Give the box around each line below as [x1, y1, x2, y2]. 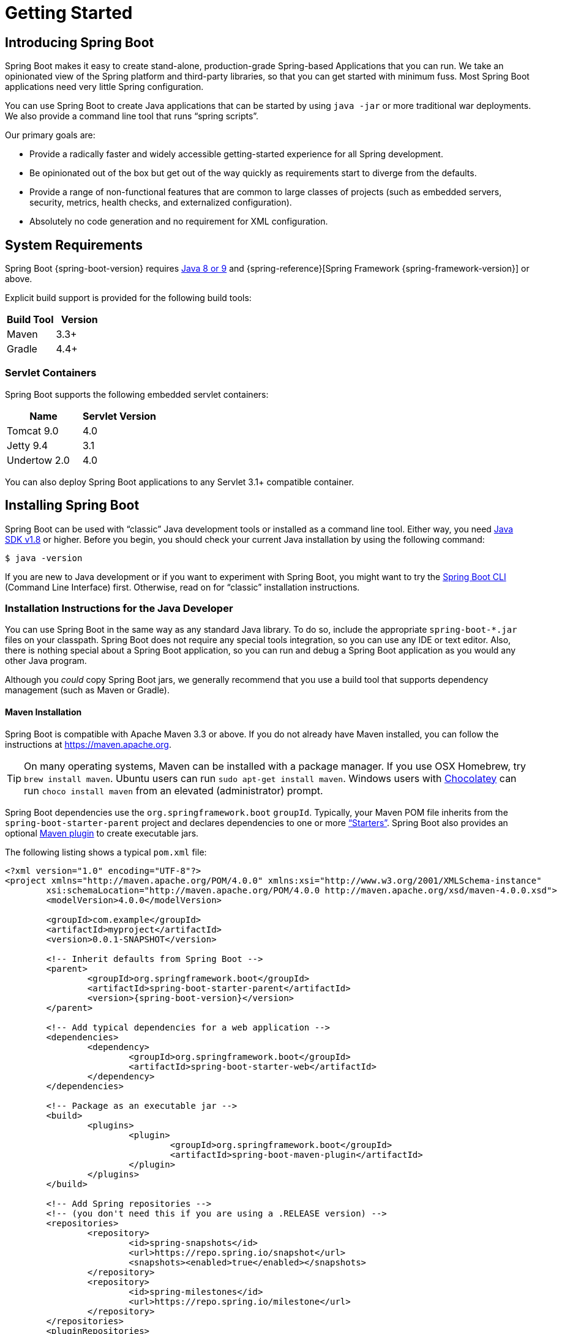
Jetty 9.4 [7, 439, 48, 452]
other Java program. [5, 655, 87, 666]
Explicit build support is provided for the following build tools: [5, 293, 252, 304]
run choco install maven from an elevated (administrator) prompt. [24, 784, 323, 797]
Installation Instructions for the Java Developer [5, 602, 233, 614]
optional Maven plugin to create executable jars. [5, 827, 199, 838]
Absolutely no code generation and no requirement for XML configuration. [29, 216, 328, 227]
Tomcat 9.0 [7, 424, 59, 437]
